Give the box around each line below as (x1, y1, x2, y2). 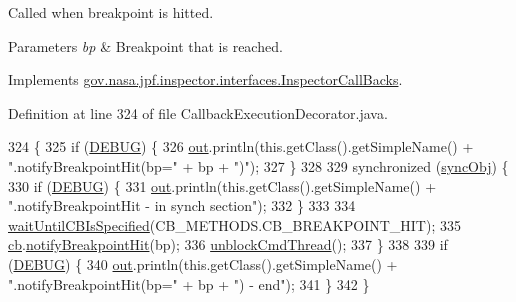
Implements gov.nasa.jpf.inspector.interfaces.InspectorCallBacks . (8, 69, 403, 90)
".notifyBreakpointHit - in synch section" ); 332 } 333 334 (8, 195, 356, 216)
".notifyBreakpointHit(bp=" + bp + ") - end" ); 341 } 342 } (8, 273, 370, 294)
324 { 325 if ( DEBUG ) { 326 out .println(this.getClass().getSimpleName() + (8, 136, 474, 157)
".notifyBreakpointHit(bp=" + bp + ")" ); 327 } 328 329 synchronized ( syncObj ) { (8, 155, 509, 176)
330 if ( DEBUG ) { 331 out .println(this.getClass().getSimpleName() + (8, 175, 437, 196)
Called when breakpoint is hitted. (8, 2, 214, 22)
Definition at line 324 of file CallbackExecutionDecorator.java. (8, 102, 388, 123)
